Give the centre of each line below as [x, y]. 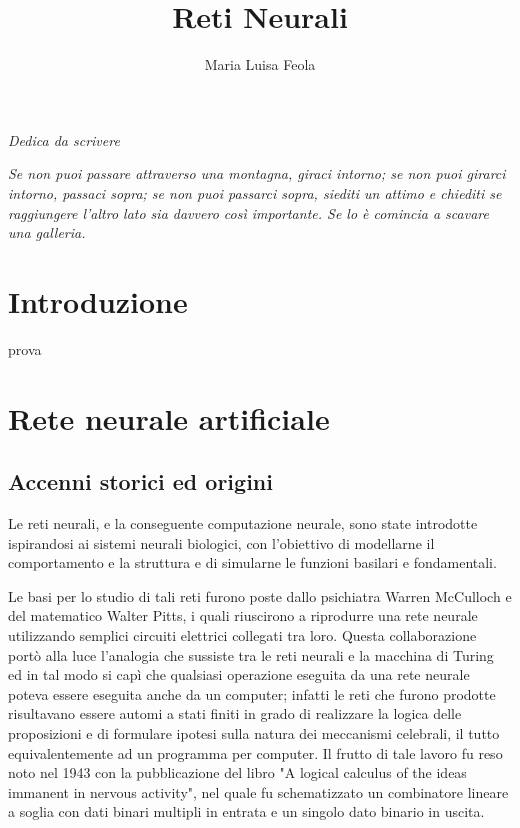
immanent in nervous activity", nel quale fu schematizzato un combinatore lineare [258, 791]
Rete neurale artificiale [169, 417]
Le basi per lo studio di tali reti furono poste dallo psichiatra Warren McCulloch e [260, 595]
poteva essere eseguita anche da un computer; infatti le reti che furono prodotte [252, 693]
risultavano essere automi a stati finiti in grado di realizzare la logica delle [235, 713]
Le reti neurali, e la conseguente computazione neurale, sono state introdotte [243, 522]
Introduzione [98, 300]
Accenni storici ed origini [140, 481]
